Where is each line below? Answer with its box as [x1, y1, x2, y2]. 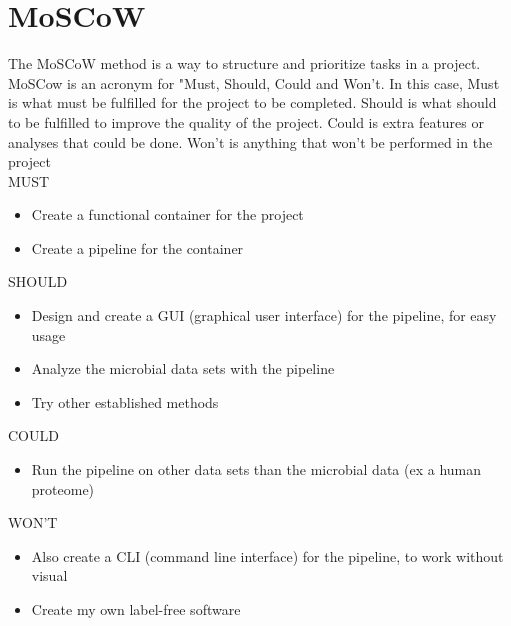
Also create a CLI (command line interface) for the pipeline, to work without [31, 545, 504, 566]
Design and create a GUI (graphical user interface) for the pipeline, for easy [31, 305, 497, 326]
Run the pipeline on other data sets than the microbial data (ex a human [31, 459, 482, 480]
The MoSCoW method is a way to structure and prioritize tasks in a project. [8, 53, 481, 74]
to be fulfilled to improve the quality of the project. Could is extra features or [8, 111, 484, 132]
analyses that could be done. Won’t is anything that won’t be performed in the [8, 131, 493, 152]
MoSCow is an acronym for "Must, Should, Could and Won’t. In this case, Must [8, 72, 500, 93]
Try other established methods [31, 391, 219, 412]
